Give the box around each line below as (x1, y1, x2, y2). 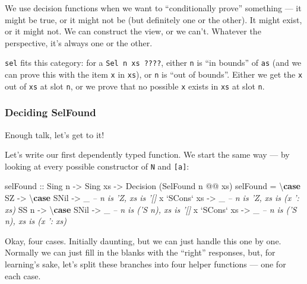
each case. (5, 269, 41, 282)
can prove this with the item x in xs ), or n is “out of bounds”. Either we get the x (5, 68, 303, 81)
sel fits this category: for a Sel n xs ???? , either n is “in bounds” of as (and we (5, 56, 302, 69)
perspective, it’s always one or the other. (5, 36, 153, 49)
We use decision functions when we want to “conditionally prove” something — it (5, 2, 302, 14)
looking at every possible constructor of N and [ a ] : (5, 159, 189, 172)
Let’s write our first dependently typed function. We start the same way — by (5, 148, 290, 161)
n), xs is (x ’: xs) (5, 215, 67, 227)
